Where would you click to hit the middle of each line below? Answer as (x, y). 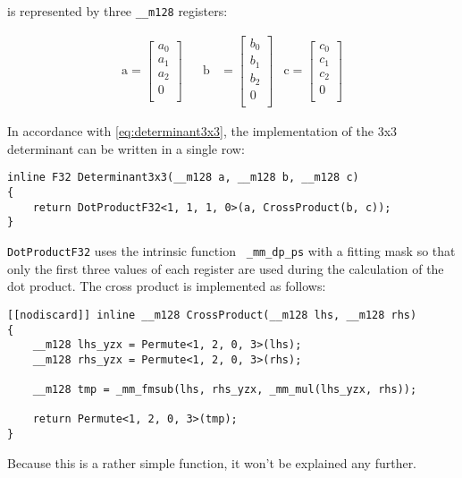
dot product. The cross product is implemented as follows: (167, 286)
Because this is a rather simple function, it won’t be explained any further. (212, 462)
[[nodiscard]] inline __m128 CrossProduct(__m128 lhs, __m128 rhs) (212, 315)
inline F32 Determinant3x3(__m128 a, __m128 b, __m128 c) (183, 178)
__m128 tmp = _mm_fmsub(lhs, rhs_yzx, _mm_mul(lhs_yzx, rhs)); (225, 390)
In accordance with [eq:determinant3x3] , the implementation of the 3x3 (202, 131)
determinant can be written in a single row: (126, 148)
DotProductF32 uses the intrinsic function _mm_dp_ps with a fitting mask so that (231, 251)
